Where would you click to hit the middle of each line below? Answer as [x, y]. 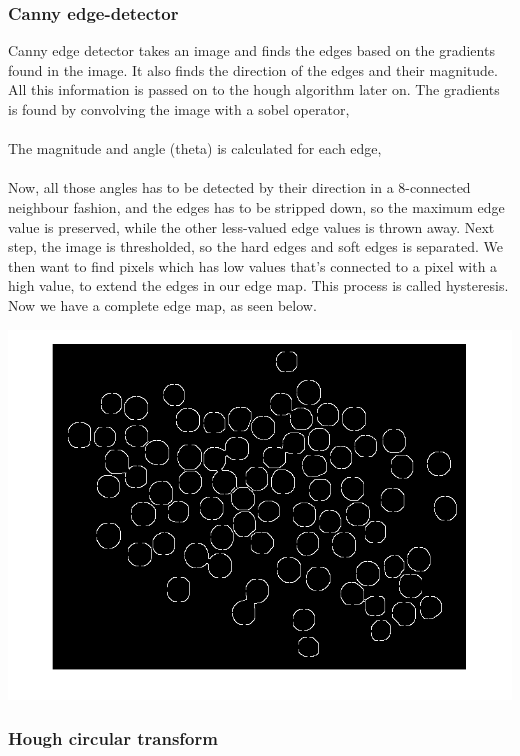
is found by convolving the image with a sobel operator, [179, 109]
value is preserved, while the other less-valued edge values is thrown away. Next [251, 226]
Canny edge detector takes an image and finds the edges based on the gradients [251, 50]
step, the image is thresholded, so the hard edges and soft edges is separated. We [256, 246]
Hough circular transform [113, 738]
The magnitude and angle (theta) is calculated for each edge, [195, 148]
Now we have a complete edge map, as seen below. [162, 304]
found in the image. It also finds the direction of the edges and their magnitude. [253, 69]
